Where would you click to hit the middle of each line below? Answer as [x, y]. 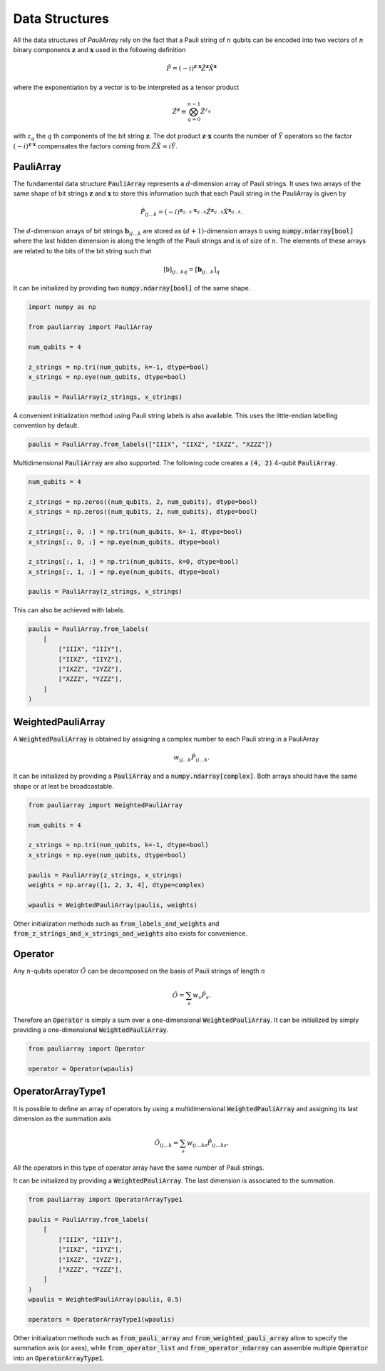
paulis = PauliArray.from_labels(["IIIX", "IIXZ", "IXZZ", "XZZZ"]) [150, 445]
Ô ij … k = [166, 1144]
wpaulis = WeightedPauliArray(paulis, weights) [113, 905]
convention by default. [46, 425]
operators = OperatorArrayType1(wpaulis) [102, 1319]
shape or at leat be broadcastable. [63, 786]
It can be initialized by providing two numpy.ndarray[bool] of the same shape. [132, 288]
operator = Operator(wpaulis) [81, 1069]
